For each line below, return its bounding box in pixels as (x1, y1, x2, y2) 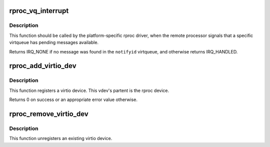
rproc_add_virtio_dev (9, 61, 77, 70)
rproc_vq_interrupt (9, 6, 69, 15)
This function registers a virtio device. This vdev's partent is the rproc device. (9, 87, 169, 93)
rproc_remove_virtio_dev (9, 109, 88, 118)
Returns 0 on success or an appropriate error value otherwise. (9, 96, 137, 102)
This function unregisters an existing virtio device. (9, 135, 112, 141)
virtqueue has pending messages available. (9, 39, 99, 45)
